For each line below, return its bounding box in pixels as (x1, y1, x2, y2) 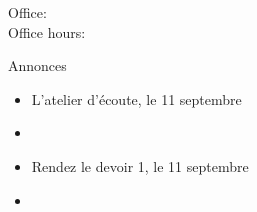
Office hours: (8, 21, 86, 42)
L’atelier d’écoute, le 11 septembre (31, 88, 242, 109)
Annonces (8, 55, 67, 76)
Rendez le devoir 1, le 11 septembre (31, 155, 249, 176)
